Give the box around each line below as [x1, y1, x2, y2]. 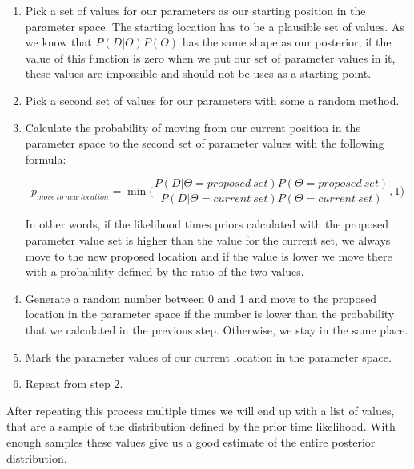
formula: [25, 150, 66, 167]
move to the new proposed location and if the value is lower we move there [25, 247, 392, 264]
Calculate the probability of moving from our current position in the [25, 119, 361, 135]
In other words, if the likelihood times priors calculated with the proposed [25, 216, 388, 232]
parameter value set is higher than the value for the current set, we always [25, 232, 391, 248]
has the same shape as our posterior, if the [182, 34, 392, 51]
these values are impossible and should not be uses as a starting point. [25, 65, 372, 82]
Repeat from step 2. [25, 375, 123, 392]
